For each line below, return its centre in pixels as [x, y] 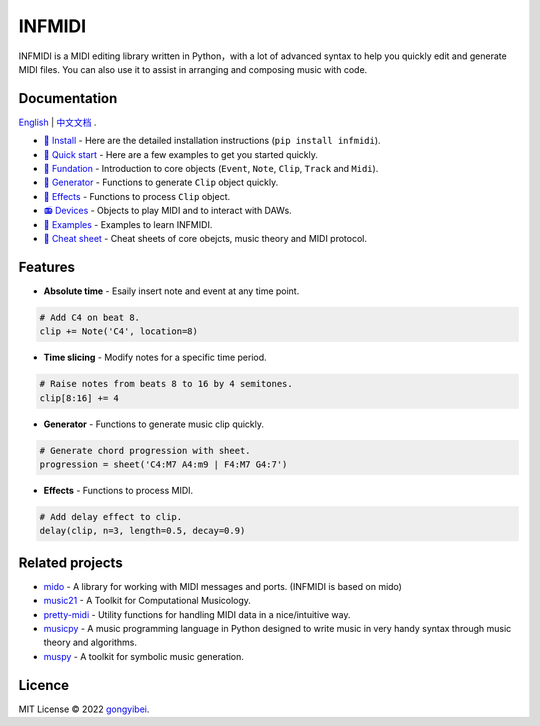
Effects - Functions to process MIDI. [118, 490]
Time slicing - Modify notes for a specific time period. [155, 357]
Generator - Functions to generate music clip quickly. [154, 424]
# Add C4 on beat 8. [89, 317]
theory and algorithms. [90, 642]
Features [46, 266]
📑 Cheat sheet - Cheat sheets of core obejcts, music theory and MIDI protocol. [205, 238]
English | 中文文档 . [57, 122]
